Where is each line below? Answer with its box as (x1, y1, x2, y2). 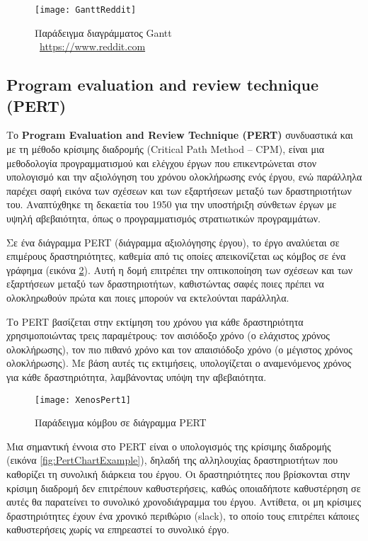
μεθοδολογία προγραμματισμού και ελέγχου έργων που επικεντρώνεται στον (6, 155, 317, 170)
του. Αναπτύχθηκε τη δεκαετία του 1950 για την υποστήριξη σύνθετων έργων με (6, 197, 337, 212)
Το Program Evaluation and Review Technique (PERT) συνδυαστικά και (6, 127, 353, 142)
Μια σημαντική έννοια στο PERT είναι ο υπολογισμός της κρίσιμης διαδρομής (6, 438, 331, 453)
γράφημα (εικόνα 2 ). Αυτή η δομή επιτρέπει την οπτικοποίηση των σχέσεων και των (6, 262, 353, 277)
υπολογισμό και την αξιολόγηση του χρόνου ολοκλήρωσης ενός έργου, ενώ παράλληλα (6, 169, 362, 184)
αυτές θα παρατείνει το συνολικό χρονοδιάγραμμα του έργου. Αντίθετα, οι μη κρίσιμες (6, 494, 361, 509)
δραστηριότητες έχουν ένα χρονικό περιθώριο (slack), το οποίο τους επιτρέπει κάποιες (6, 508, 360, 523)
